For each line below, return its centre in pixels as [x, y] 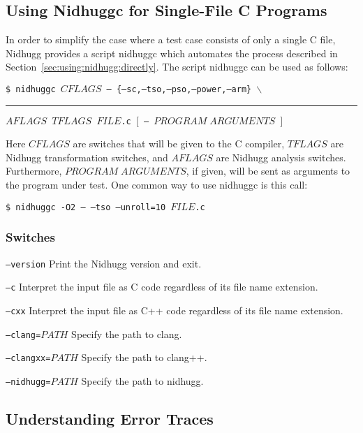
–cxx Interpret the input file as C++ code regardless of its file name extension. [175, 310]
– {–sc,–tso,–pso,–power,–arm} [179, 89]
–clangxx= [28, 359]
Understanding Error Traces [110, 418]
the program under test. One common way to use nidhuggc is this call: [157, 185]
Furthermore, [34, 171]
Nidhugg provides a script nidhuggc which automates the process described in [172, 53]
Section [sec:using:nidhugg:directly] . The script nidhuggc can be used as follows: [177, 67]
